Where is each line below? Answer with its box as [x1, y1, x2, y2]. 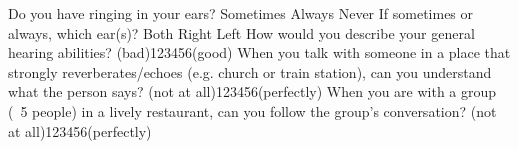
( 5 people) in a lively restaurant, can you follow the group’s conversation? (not [8, 100, 497, 121]
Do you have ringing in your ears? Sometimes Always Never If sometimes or [8, 3, 474, 23]
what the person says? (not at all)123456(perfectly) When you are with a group [8, 81, 497, 102]
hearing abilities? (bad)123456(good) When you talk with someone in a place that [8, 42, 511, 63]
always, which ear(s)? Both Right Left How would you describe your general [8, 22, 475, 43]
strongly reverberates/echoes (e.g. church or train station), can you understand [8, 61, 492, 82]
